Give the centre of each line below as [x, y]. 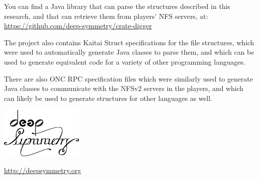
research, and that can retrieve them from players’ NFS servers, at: [106, 16]
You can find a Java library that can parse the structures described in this [117, 6]
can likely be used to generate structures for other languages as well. [108, 98]
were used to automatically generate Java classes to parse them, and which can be [129, 52]
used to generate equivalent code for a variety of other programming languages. [125, 61]
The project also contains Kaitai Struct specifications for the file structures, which [129, 42]
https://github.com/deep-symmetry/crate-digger [78, 26]
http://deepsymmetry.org [43, 170]
